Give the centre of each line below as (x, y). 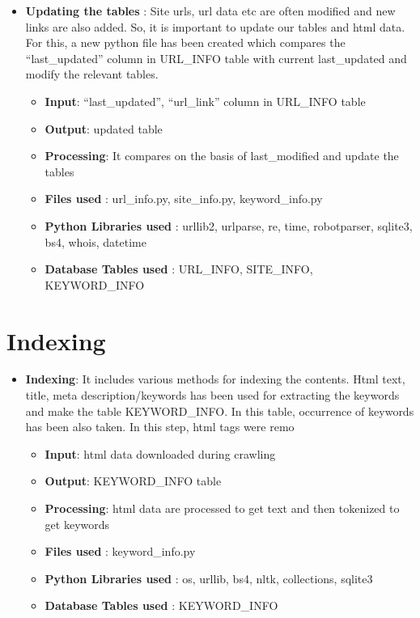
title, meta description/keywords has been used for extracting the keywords (212, 395)
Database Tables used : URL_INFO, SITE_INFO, (179, 269)
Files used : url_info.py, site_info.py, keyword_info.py (184, 199)
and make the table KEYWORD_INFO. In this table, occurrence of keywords (220, 411)
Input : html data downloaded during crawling (160, 453)
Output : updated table (104, 128)
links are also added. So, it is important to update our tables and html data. (215, 26)
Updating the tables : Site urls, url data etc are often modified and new (210, 11)
